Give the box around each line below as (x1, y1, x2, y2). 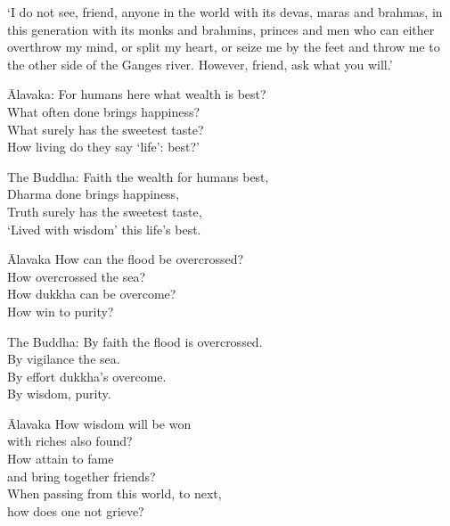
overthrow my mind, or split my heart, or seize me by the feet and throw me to (7, 37, 440, 56)
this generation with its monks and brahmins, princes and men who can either (7, 20, 435, 38)
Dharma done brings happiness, (7, 185, 180, 203)
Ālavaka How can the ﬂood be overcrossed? (7, 250, 244, 268)
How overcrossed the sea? (7, 267, 146, 285)
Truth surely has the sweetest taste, (7, 201, 202, 220)
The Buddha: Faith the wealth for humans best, (7, 167, 269, 185)
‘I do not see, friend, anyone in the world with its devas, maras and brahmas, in (7, 3, 443, 21)
